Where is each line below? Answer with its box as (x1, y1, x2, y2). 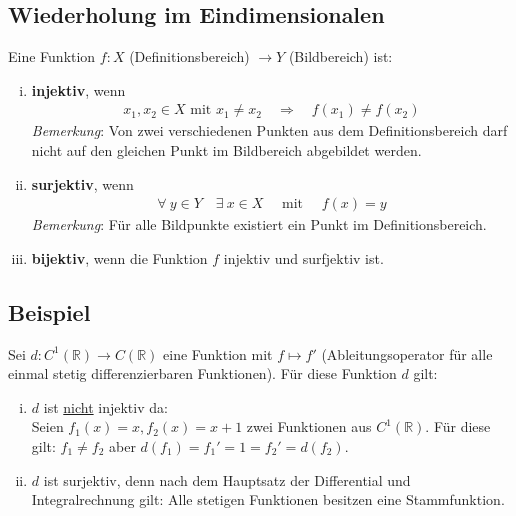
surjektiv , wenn (31, 173, 134, 194)
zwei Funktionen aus (246, 416, 372, 437)
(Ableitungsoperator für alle (321, 343, 493, 364)
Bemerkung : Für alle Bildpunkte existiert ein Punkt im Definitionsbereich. (31, 214, 487, 235)
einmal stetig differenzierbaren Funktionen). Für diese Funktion (8, 363, 397, 384)
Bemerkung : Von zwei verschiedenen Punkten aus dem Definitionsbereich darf (31, 120, 508, 141)
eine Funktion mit (163, 343, 273, 364)
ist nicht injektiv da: (43, 396, 168, 417)
